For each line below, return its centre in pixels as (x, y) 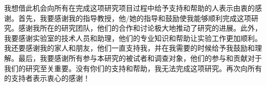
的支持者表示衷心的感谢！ (47, 78)
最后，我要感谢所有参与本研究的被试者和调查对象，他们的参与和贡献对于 (140, 58)
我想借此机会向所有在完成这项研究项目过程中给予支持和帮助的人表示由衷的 (129, 8)
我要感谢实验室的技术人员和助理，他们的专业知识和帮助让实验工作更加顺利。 (133, 38)
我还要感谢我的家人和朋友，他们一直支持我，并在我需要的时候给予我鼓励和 (129, 48)
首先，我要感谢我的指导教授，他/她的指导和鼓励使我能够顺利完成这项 (135, 18)
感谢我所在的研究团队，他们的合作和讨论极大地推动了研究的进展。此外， (140, 28)
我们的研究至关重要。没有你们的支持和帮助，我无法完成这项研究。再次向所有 (133, 68)
